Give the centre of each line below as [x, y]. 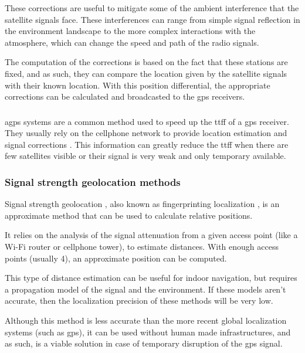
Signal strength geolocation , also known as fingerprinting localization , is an [142, 204]
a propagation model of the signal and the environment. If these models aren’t [145, 289]
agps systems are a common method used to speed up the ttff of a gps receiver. [147, 121]
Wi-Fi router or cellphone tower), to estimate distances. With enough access [142, 247]
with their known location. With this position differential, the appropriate [138, 85]
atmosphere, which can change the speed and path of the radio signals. [132, 42]
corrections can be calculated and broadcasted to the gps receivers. [125, 96]
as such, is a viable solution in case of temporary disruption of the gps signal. [144, 343]
